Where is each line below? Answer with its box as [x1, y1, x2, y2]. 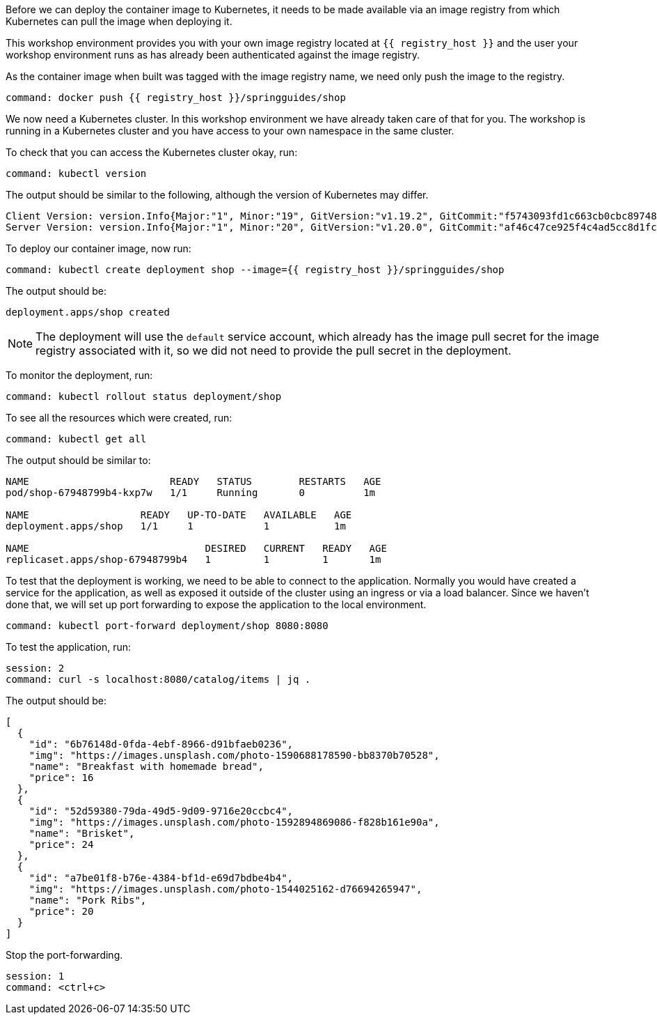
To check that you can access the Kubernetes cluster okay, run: [6, 146, 298, 158]
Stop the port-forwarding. [6, 949, 123, 961]
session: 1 [6, 971, 65, 982]
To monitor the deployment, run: [6, 369, 153, 381]
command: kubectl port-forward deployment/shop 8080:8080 [6, 620, 328, 631]
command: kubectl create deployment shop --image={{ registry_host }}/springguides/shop [6, 264, 505, 275]
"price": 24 [29, 839, 94, 850]
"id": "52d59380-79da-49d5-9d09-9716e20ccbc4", [29, 805, 294, 817]
